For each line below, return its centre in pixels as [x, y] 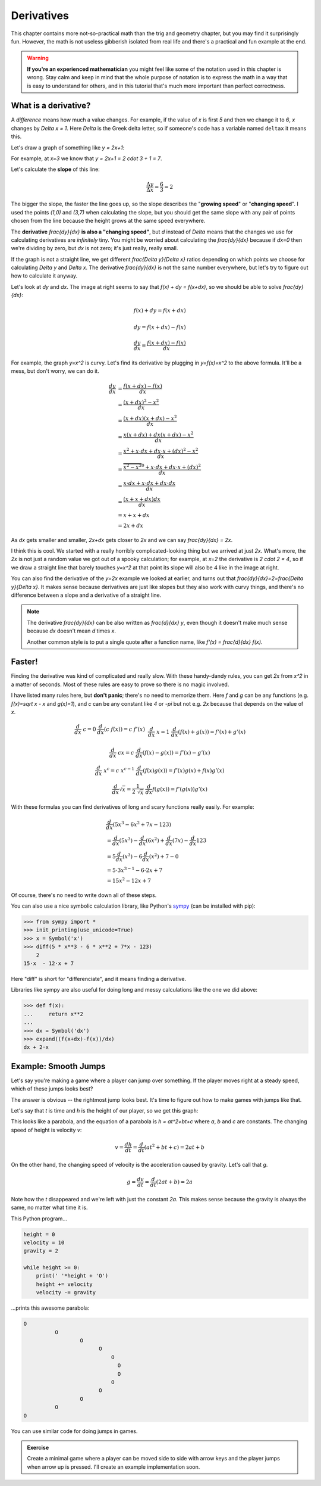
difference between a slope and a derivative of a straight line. [86, 595]
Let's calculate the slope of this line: [56, 169]
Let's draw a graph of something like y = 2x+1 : [68, 147]
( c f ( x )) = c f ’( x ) [125, 729]
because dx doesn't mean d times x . [71, 631]
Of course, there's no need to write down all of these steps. [84, 895]
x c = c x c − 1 [119, 770]
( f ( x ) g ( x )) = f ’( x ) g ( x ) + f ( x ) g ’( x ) [184, 770]
